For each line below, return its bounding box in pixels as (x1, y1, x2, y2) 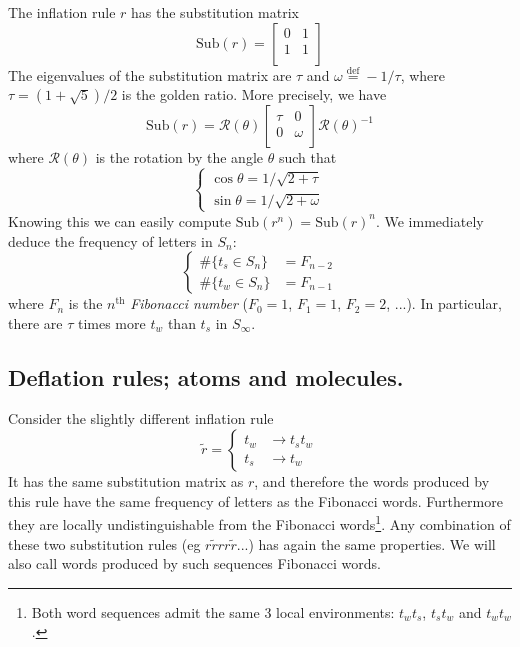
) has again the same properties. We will (248, 533, 496, 554)
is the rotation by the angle (95, 147, 263, 168)
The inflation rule (8, 2, 116, 22)
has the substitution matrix (131, 2, 299, 22)
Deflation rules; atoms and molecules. (8, 361, 404, 392)
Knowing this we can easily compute (8, 210, 231, 231)
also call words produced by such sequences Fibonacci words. (8, 553, 381, 574)
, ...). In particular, (386, 293, 502, 314)
